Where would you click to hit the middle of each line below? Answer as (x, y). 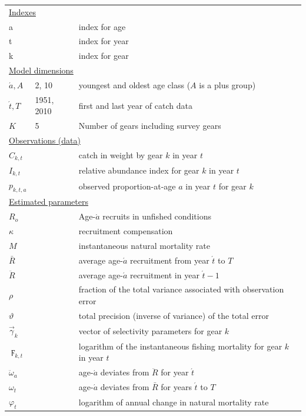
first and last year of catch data (135, 105)
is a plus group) (227, 84)
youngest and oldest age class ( (134, 84)
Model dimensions (41, 70)
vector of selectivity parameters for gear (150, 330)
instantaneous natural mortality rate (144, 245)
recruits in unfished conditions (157, 216)
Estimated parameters (49, 202)
